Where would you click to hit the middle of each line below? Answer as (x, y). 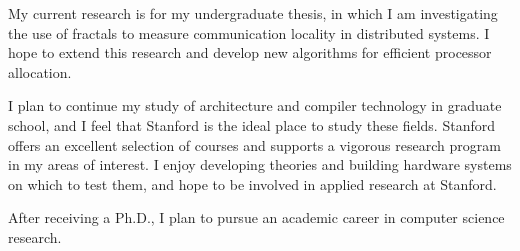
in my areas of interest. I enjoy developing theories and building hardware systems (260, 164)
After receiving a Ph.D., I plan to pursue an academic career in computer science (256, 217)
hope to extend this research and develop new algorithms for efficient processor (250, 52)
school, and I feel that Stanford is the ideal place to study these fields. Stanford (251, 124)
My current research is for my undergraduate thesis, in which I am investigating (253, 13)
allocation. (40, 71)
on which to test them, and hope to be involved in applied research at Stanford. (252, 183)
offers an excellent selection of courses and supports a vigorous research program (254, 144)
